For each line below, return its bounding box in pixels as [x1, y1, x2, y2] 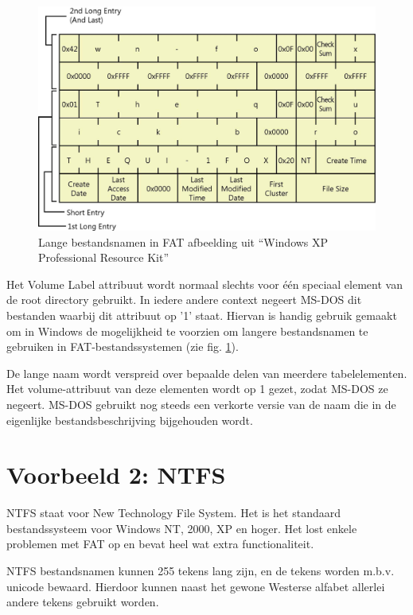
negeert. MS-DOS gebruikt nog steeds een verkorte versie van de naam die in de [6, 395, 396, 412]
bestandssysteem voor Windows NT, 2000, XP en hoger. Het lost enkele [6, 520, 357, 536]
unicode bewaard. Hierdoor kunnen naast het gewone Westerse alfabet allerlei [6, 578, 385, 594]
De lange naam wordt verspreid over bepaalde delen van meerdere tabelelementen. [6, 364, 407, 381]
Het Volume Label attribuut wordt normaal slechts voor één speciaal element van [6, 275, 403, 292]
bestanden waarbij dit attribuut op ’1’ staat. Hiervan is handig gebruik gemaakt [6, 306, 397, 323]
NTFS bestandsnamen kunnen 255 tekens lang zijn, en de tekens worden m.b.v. [6, 562, 395, 578]
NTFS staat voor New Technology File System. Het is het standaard [6, 504, 341, 521]
